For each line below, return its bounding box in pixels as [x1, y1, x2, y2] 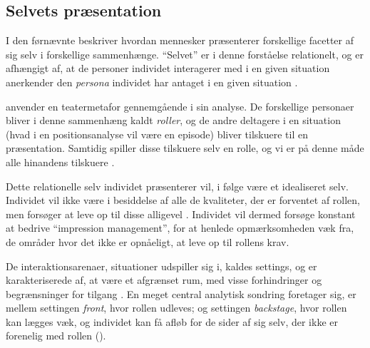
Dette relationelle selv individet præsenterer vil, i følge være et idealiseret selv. [6, 178, 349, 193]
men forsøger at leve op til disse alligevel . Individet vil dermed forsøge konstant [6, 206, 356, 221]
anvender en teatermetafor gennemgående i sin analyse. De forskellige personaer [6, 98, 354, 113]
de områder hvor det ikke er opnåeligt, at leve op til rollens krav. [6, 234, 289, 249]
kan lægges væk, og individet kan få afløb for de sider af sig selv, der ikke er [6, 314, 338, 329]
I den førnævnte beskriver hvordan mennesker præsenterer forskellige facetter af [6, 33, 354, 48]
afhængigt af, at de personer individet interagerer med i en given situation [6, 61, 330, 76]
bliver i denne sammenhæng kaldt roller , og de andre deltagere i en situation [6, 113, 341, 128]
